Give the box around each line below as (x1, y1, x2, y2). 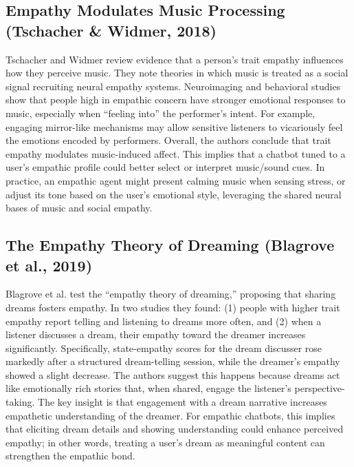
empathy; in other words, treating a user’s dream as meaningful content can (5, 435, 325, 449)
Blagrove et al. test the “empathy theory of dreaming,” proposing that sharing (5, 287, 336, 301)
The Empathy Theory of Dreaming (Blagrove (5, 234, 335, 256)
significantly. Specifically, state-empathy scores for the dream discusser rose (5, 340, 322, 355)
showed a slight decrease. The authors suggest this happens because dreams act (5, 367, 340, 382)
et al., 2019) (5, 254, 93, 276)
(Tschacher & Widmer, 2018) (5, 19, 217, 41)
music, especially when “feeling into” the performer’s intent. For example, (5, 105, 316, 120)
